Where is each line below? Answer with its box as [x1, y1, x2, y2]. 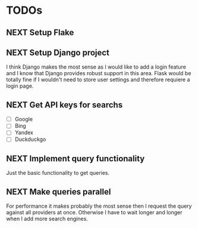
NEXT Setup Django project [6, 47, 110, 57]
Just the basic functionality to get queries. [6, 170, 110, 177]
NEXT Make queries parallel [6, 186, 111, 197]
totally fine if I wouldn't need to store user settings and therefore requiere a [6, 76, 190, 84]
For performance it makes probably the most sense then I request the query [6, 202, 192, 209]
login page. [6, 82, 34, 90]
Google [14, 116, 33, 123]
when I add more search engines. [6, 215, 88, 223]
